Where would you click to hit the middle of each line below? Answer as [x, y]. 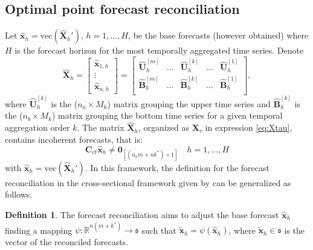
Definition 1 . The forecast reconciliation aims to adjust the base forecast [142, 214]
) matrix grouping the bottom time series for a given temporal [167, 115]
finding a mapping [39, 230]
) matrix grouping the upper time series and [189, 103]
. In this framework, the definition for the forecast [177, 167]
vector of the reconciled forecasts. [67, 242]
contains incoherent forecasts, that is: [74, 139]
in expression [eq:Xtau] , [249, 127]
